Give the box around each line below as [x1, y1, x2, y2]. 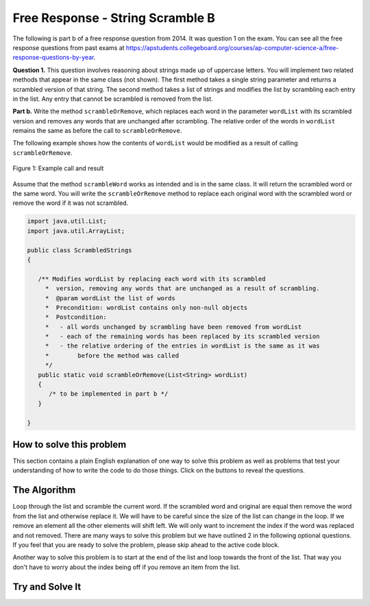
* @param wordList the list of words [45, 294, 176, 302]
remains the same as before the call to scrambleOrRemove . [12, 127, 182, 135]
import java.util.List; [27, 217, 108, 226]
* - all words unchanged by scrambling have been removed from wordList [45, 323, 302, 330]
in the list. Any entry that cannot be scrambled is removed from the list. [12, 95, 214, 103]
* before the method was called [45, 352, 180, 359]
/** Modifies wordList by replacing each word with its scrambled [38, 275, 266, 282]
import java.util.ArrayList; [27, 227, 125, 234]
